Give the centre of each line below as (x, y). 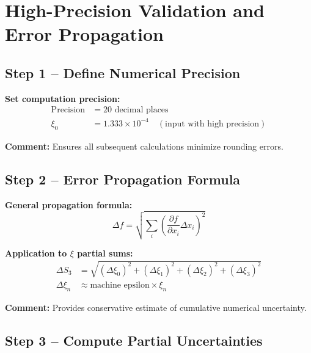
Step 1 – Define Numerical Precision (123, 72)
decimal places (141, 110)
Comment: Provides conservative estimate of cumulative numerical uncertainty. (156, 307)
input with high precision (212, 124)
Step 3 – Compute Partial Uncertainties (134, 340)
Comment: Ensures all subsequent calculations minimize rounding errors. (144, 146)
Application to (36, 253)
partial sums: (105, 253)
